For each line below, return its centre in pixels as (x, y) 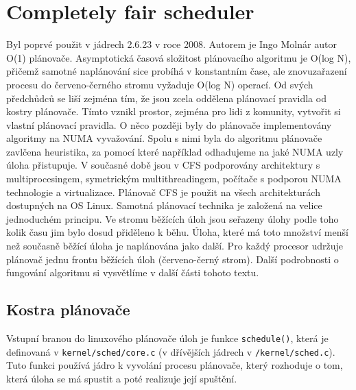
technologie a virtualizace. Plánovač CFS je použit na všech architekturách (163, 192)
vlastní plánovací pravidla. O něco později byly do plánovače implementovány (169, 124)
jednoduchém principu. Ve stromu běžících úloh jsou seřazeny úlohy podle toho (173, 218)
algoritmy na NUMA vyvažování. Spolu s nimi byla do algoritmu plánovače (164, 138)
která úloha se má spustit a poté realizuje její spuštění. (122, 378)
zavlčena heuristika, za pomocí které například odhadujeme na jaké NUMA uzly (175, 151)
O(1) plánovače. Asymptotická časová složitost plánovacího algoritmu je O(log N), (179, 57)
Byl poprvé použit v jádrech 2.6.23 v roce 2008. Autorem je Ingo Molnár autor (171, 44)
